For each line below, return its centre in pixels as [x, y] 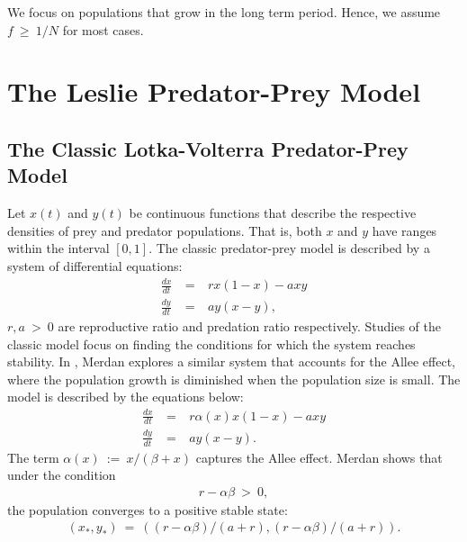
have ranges [404, 230]
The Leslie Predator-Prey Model [214, 91]
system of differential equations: [95, 265]
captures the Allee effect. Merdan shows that [319, 457]
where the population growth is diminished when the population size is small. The [234, 379]
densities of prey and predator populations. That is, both [165, 230]
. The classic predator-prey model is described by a [289, 248]
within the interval [58, 248]
